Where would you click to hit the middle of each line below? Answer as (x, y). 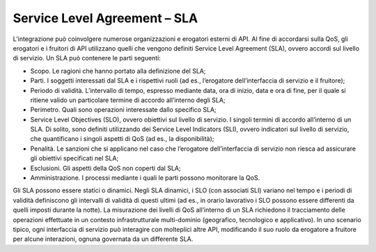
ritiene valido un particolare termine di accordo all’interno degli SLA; (128, 100)
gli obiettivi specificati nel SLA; (75, 158)
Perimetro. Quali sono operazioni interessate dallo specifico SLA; (123, 110)
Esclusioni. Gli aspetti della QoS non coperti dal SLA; (105, 168)
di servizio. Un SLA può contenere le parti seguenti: (87, 58)
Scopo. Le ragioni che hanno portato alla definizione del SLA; (118, 71)
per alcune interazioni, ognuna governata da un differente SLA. (103, 239)
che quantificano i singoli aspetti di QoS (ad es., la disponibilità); (122, 139)
